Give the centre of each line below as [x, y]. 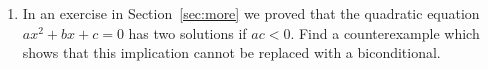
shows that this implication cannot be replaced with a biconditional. [231, 52]
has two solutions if [187, 32]
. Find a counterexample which [385, 32]
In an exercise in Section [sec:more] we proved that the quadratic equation [251, 13]
